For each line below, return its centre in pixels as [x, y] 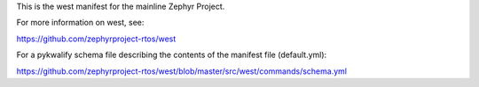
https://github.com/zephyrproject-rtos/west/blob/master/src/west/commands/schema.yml [182, 71]
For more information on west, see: [80, 23]
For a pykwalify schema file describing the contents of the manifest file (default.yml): [172, 55]
